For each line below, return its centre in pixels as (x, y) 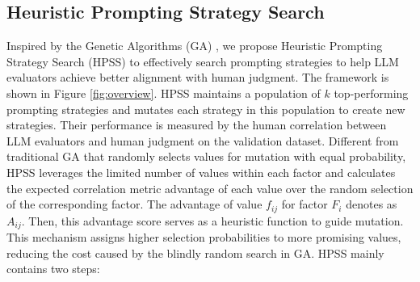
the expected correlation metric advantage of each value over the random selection (210, 188)
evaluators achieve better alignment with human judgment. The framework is (198, 77)
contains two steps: (53, 269)
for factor (304, 204)
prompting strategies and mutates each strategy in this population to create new (206, 109)
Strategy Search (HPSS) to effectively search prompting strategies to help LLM (203, 61)
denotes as (372, 204)
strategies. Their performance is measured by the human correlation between (197, 125)
